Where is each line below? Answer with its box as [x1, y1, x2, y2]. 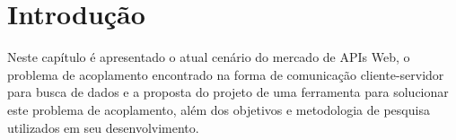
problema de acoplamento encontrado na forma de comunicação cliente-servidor [7, 65, 444, 83]
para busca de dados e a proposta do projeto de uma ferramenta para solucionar [7, 83, 449, 101]
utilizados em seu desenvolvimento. [7, 118, 199, 136]
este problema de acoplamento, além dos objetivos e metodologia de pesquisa [7, 100, 430, 118]
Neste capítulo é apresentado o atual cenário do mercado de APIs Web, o [7, 48, 410, 66]
